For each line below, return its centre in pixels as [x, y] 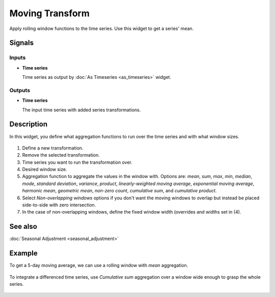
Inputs [18, 57]
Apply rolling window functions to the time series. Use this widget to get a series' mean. [102, 28]
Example [23, 254]
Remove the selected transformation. [61, 155]
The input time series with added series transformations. [81, 110]
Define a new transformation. [53, 148]
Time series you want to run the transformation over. [77, 162]
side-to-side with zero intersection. [59, 205]
